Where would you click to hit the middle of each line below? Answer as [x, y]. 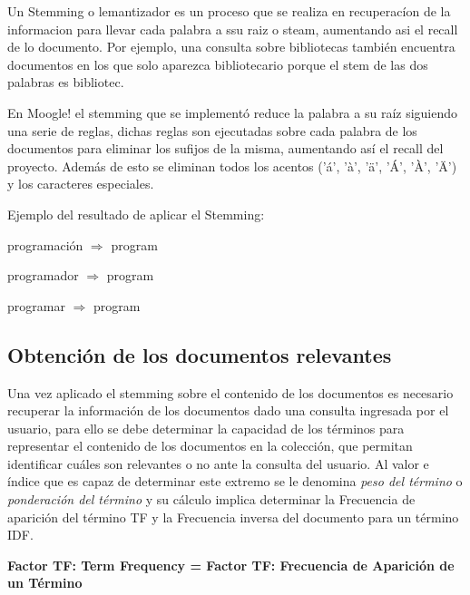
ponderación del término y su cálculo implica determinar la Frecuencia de [211, 499]
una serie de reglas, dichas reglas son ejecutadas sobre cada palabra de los [212, 130]
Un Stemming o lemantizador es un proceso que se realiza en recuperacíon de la [229, 11]
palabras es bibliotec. [66, 82]
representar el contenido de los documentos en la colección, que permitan [210, 446]
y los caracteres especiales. [81, 184]
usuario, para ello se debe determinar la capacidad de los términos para [206, 428]
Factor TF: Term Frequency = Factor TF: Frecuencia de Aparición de [231, 565]
